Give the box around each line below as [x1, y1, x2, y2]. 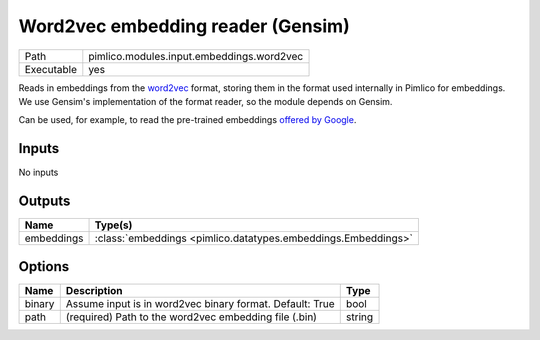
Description [65, 283, 124, 297]
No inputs [18, 166, 59, 179]
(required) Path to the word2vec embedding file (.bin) [65, 310, 317, 324]
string [345, 310, 374, 324]
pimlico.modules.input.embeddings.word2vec [88, 49, 304, 63]
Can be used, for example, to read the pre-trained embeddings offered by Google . [18, 114, 357, 126]
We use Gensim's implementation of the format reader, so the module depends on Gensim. [18, 95, 393, 107]
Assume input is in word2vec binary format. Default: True [65, 296, 335, 310]
